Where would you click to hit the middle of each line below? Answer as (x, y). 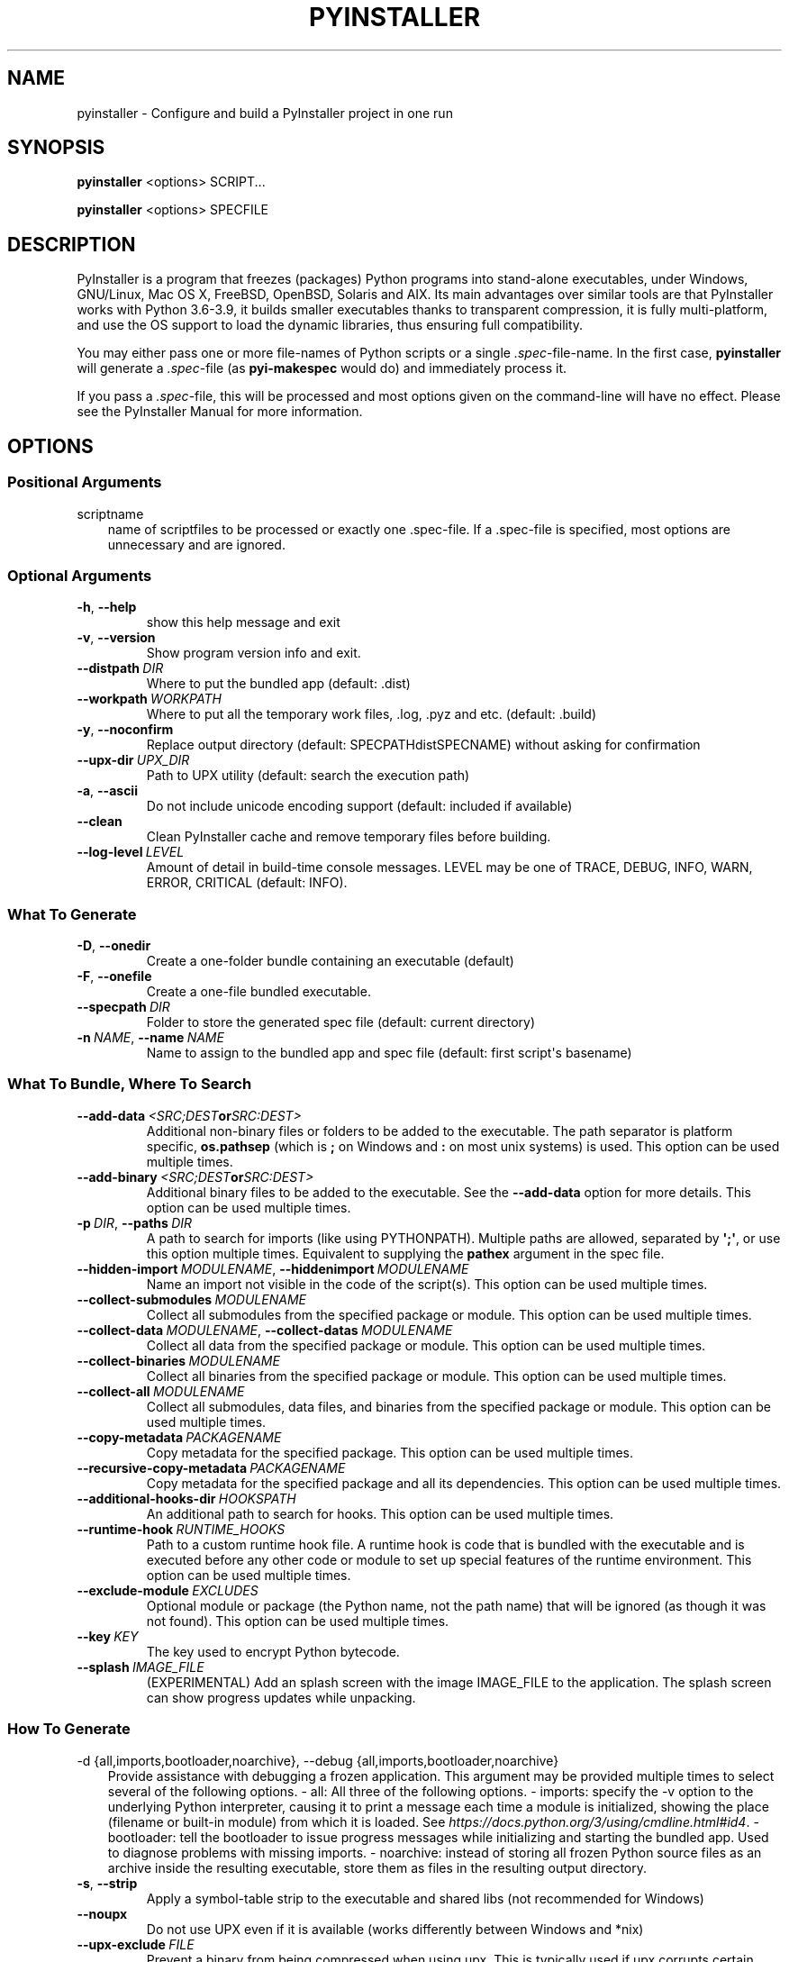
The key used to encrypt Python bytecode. (273, 1651)
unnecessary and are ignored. (196, 544)
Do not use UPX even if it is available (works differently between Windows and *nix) (395, 1929)
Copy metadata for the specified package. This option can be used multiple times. (390, 1452)
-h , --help (107, 607)
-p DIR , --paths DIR (135, 1222)
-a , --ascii (107, 791)
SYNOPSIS (56, 148)
